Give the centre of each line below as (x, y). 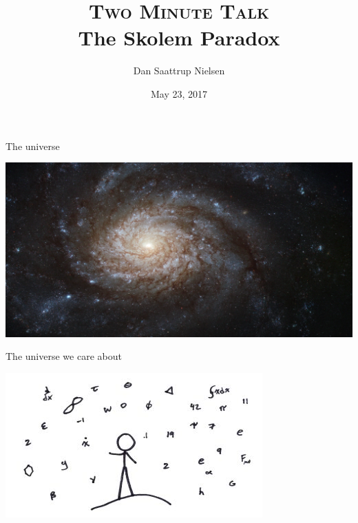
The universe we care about (64, 356)
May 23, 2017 (179, 93)
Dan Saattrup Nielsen (179, 71)
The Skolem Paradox (179, 38)
